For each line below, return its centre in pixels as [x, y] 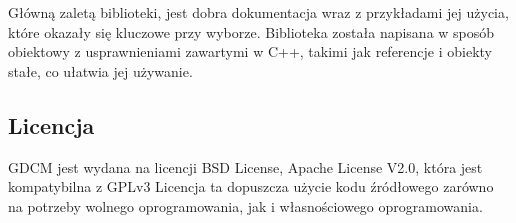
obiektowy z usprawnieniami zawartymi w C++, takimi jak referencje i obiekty [250, 51]
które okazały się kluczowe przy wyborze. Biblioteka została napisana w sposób [251, 31]
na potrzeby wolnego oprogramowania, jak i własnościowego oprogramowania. [245, 205]
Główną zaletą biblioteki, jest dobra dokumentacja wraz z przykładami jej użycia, [258, 12]
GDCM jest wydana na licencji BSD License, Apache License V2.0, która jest [245, 166]
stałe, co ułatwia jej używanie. [100, 70]
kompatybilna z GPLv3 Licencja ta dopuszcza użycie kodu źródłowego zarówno [251, 186]
